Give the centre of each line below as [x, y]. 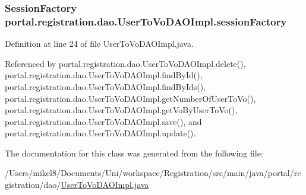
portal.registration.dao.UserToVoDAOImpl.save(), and [103, 121]
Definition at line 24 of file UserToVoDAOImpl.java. [99, 44]
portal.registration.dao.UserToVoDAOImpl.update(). [100, 133]
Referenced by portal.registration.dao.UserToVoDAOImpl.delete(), [125, 63]
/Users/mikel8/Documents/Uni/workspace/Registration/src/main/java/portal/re [153, 173]
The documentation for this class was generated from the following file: [134, 153]
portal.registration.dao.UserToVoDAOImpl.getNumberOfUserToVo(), [130, 98]
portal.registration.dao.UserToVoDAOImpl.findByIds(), [105, 86]
